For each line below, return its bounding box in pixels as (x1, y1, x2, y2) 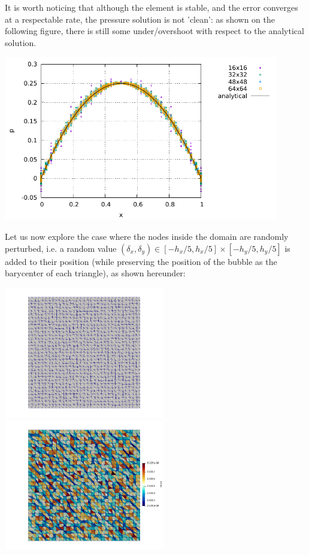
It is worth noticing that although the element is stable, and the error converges (5, 1, 298, 13)
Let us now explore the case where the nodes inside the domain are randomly (5, 230, 289, 243)
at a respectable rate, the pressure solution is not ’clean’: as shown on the (5, 13, 275, 25)
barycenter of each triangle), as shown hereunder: (5, 267, 186, 279)
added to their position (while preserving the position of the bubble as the (5, 255, 277, 267)
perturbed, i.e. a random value (5, 242, 117, 254)
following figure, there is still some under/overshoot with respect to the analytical (5, 25, 304, 37)
